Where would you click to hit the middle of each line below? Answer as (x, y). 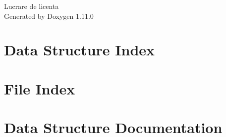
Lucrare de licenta (31, 6)
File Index (40, 88)
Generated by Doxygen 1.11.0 (49, 16)
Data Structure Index (80, 50)
